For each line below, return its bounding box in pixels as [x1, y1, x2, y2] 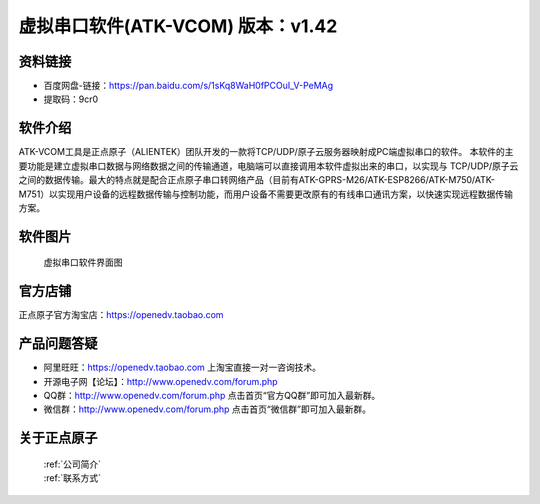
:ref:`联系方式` [43, 472, 102, 484]
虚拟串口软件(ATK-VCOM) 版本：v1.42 [18, 15, 338, 37]
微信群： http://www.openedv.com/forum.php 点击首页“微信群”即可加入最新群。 [43, 403, 372, 415]
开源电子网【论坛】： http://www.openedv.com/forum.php [43, 375, 279, 387]
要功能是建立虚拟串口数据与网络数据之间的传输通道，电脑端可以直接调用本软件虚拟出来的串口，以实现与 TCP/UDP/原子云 [18, 160, 519, 172]
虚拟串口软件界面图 [43, 256, 123, 269]
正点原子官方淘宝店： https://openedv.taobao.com [18, 309, 224, 321]
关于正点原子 [18, 430, 98, 447]
